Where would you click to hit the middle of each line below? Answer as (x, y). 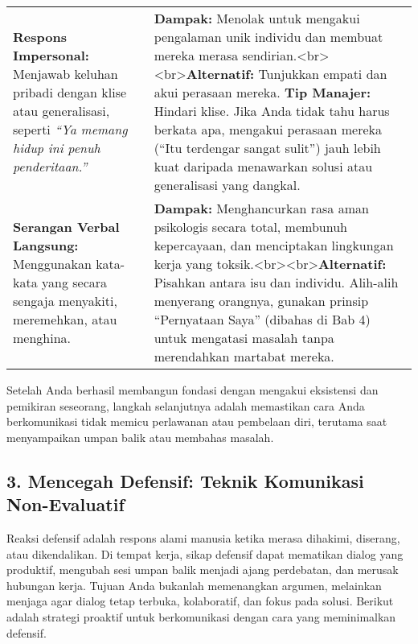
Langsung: (46, 245)
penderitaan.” (50, 166)
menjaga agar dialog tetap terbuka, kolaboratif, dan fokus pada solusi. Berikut (200, 601)
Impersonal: (51, 55)
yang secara (75, 282)
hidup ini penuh (57, 148)
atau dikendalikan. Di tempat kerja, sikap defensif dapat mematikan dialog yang (205, 553)
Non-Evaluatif (66, 504)
